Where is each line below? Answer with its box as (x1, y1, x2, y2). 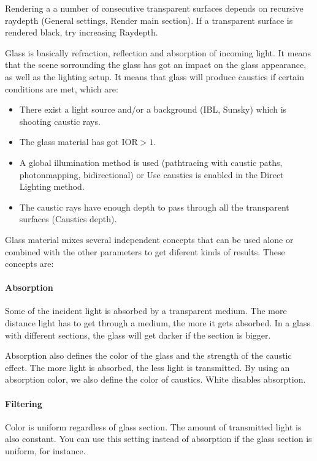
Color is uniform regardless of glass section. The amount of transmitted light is (5, 420, 302, 433)
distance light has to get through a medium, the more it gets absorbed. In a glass (5, 317, 310, 329)
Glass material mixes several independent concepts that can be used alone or (5, 233, 294, 245)
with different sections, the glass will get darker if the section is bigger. (5, 328, 271, 341)
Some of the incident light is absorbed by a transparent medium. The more (5, 304, 287, 317)
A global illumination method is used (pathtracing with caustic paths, (19, 156, 283, 168)
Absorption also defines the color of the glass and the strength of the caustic (5, 349, 292, 362)
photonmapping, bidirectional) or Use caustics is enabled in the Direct (19, 168, 284, 181)
